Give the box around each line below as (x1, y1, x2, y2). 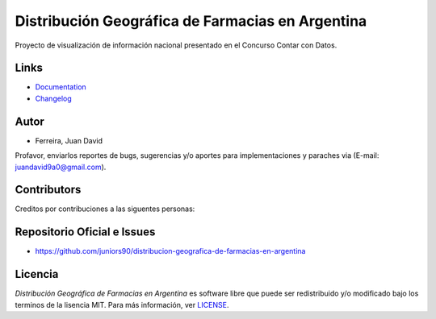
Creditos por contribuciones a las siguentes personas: (15, 204, 195, 213)
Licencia (15, 267, 59, 281)
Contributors (15, 183, 82, 197)
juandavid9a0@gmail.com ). (15, 162, 107, 172)
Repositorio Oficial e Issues (15, 226, 156, 239)
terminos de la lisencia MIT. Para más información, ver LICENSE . (15, 300, 229, 309)
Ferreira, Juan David (35, 135, 103, 145)
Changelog (35, 93, 72, 103)
